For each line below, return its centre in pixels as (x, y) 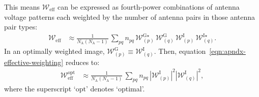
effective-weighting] (34, 62)
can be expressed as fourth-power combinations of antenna (149, 7)
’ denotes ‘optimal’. (115, 88)
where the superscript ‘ (40, 88)
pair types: (21, 27)
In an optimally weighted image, (54, 51)
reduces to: (82, 62)
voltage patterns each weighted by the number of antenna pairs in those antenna (130, 17)
